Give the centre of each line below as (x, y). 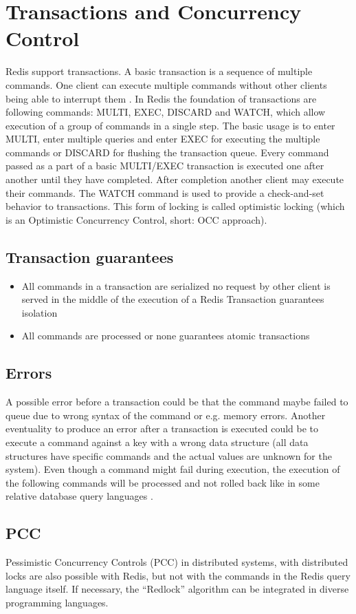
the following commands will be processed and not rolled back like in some (163, 482)
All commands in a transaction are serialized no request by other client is (176, 285)
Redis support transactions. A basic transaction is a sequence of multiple (159, 71)
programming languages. (57, 602)
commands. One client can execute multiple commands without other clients (166, 84)
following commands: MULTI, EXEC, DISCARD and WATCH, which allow (166, 112)
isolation (40, 312)
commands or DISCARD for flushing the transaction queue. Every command (167, 152)
